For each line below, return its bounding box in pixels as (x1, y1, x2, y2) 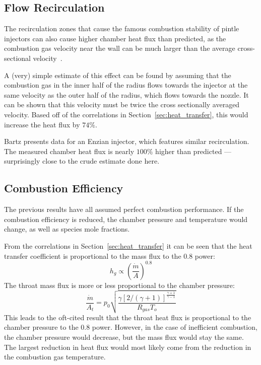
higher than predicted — (155, 145, 232, 156)
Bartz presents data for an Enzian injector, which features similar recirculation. (4, 136, 249, 147)
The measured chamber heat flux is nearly (4, 145, 135, 156)
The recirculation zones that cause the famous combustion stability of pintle (4, 23, 239, 34)
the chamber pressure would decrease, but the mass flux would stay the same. (4, 332, 244, 342)
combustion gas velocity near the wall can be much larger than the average (4, 43, 235, 53)
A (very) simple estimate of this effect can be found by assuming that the (4, 69, 231, 80)
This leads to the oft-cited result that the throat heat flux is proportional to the (4, 312, 251, 322)
